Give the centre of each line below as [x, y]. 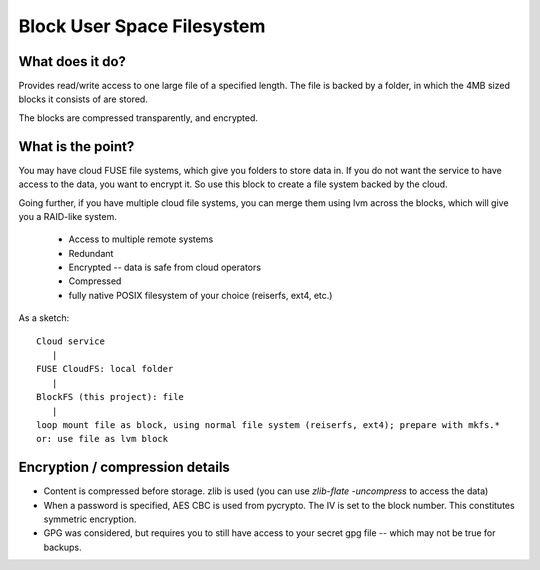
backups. [62, 547]
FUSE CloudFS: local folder [105, 369]
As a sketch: [44, 318]
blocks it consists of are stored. [83, 99]
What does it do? [72, 61]
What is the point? [76, 146]
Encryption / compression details [124, 467]
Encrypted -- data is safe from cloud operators [165, 267]
